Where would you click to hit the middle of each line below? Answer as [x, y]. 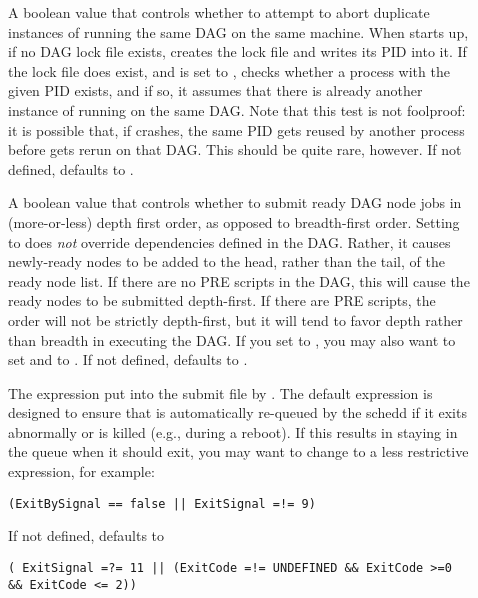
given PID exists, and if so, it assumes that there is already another [215, 90]
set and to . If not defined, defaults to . [128, 359]
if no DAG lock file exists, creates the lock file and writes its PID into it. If [237, 51]
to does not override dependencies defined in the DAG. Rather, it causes [229, 241]
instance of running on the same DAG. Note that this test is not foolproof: [237, 109]
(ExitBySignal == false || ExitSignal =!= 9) [162, 503]
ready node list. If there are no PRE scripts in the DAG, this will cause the [239, 280]
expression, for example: [81, 471]
